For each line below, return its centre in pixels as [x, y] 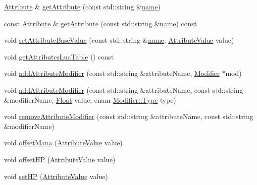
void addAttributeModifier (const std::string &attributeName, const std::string [124, 90]
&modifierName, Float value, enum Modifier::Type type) [90, 99]
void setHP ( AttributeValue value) [56, 176]
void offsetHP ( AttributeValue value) [60, 159]
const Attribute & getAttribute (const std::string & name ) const [101, 23]
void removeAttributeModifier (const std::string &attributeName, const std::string [129, 116]
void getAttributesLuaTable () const [59, 56]
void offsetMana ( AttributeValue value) [63, 143]
